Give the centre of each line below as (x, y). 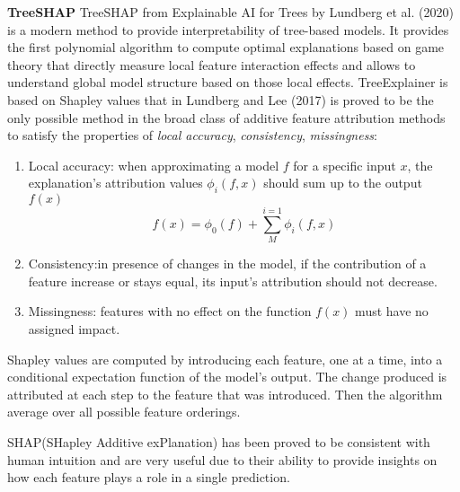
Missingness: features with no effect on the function (170, 311)
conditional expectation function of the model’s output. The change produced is (227, 377)
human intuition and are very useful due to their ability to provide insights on (222, 459)
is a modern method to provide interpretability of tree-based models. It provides (228, 29)
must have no (392, 311)
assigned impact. (74, 329)
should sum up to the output (343, 183)
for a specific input (345, 165)
